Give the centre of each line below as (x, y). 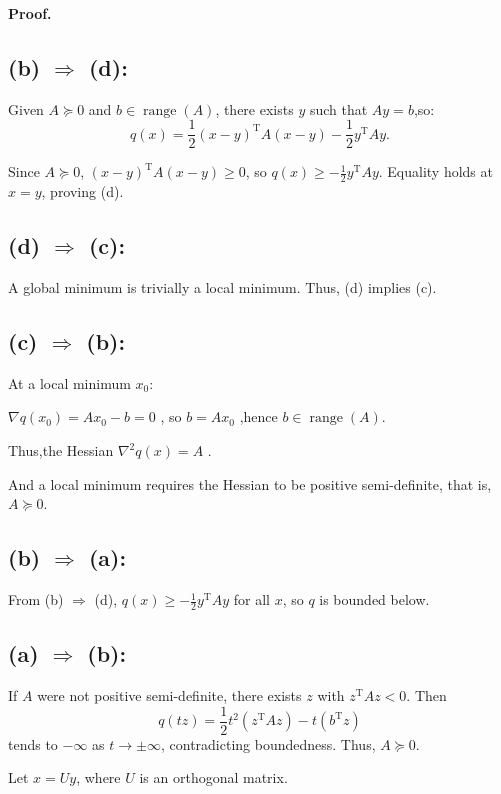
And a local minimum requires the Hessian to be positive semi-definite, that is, (250, 483)
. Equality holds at (435, 171)
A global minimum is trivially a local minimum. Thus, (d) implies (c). (222, 287)
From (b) (36, 599)
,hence (258, 416)
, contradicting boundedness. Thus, (268, 743)
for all (251, 599)
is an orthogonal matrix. (213, 777)
